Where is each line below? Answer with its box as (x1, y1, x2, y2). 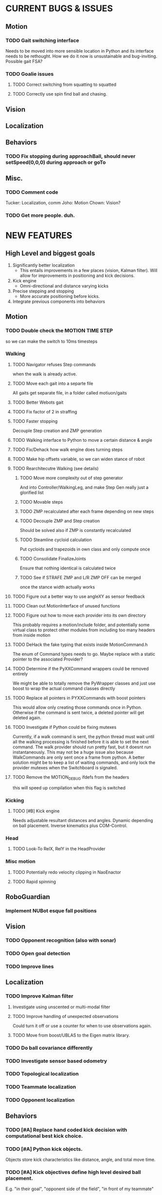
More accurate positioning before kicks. (19, 293, 100, 299)
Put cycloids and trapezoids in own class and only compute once (19, 546, 150, 552)
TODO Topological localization (5, 1071, 79, 1077)
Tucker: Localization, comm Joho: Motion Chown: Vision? (5, 199, 121, 205)
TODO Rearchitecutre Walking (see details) (12, 465, 99, 471)
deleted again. (12, 715, 42, 721)
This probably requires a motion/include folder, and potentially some (12, 622, 150, 627)
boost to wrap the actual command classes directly (12, 686, 115, 691)
